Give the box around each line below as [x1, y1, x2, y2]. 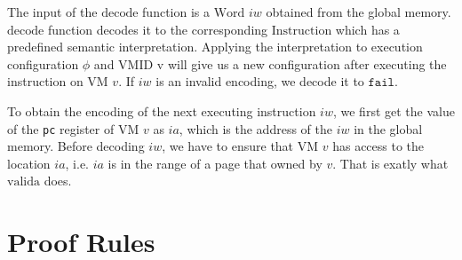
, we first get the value [332, 101, 455, 120]
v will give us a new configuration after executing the [156, 54, 447, 73]
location [7, 154, 51, 172]
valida [7, 176, 40, 189]
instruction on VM [7, 72, 108, 91]
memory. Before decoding [7, 137, 145, 155]
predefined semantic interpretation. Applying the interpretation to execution [7, 37, 423, 56]
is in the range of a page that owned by [108, 154, 323, 172]
